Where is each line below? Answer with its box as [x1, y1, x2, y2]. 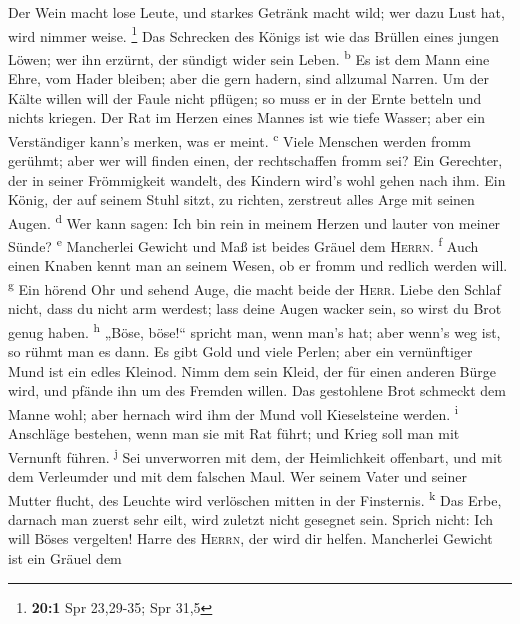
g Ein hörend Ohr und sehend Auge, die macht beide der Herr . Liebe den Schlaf [8, 276, 501, 299]
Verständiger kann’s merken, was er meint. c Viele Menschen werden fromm [8, 127, 472, 151]
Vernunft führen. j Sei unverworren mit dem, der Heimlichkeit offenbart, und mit [8, 443, 503, 467]
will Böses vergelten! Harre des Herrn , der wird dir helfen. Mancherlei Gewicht [8, 528, 493, 549]
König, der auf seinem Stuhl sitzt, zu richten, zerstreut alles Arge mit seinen [8, 189, 475, 210]
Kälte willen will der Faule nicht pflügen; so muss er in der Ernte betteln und [8, 87, 482, 108]
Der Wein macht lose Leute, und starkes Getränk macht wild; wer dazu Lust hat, [8, 2, 505, 22]
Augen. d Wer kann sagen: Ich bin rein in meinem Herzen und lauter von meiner [8, 209, 501, 233]
